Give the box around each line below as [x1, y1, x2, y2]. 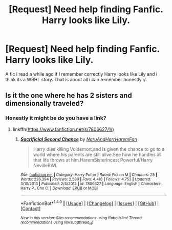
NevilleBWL [33, 162, 58, 168]
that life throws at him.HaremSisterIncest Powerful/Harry [33, 157, 153, 163]
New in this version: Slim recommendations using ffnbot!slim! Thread [20, 216, 142, 221]
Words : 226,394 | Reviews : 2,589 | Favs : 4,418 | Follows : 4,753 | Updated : [20, 176, 152, 182]
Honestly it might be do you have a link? [5, 114, 106, 122]
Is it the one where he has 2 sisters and [5, 91, 132, 100]
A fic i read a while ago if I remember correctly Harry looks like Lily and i [5, 71, 158, 77]
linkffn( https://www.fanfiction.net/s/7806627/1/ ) [12, 126, 114, 132]
